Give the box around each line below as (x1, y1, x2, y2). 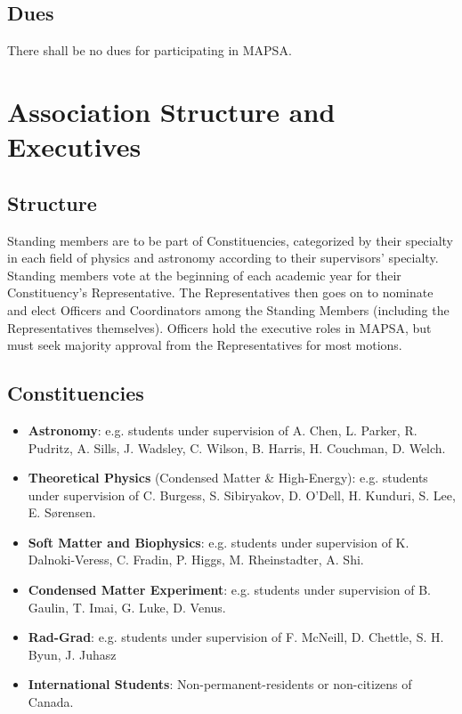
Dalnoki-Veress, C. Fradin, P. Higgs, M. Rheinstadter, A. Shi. (28, 550, 364, 569)
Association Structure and (7, 93, 336, 129)
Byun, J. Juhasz (28, 645, 117, 663)
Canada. (28, 693, 74, 711)
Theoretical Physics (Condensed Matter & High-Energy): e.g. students (28, 468, 428, 487)
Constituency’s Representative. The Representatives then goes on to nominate (7, 283, 434, 302)
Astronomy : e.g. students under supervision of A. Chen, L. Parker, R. (28, 420, 417, 439)
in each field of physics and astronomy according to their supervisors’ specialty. (7, 248, 439, 267)
